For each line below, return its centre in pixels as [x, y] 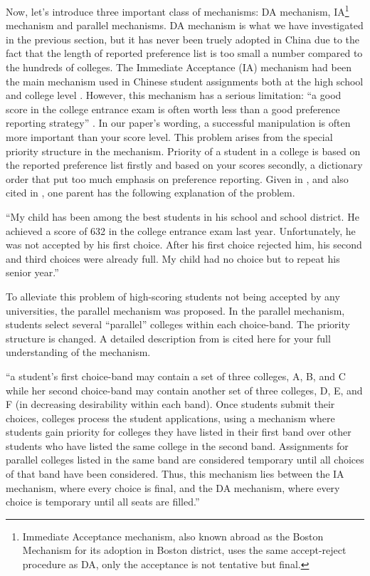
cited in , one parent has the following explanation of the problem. [150, 193]
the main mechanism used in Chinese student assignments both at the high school [185, 81]
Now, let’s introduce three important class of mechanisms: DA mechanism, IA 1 [178, 10]
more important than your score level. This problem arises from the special [169, 137]
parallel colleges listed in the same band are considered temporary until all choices [185, 460]
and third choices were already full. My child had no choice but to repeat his [173, 258]
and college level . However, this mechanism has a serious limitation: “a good [174, 95]
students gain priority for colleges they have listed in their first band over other [179, 432]
